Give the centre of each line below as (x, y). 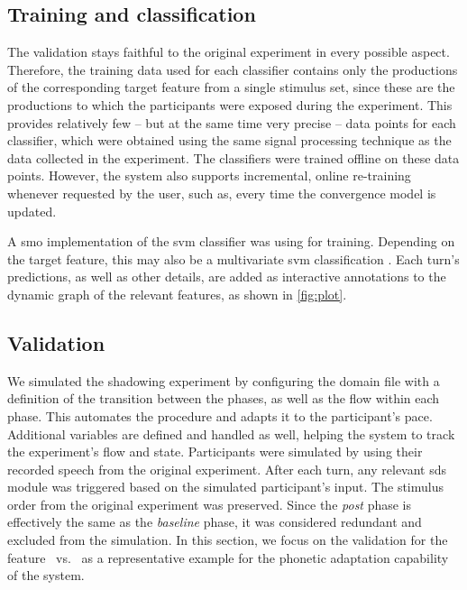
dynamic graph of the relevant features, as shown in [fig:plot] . (177, 294)
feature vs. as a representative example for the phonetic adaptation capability (228, 557)
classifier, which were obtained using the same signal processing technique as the (229, 140)
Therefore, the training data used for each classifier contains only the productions (233, 69)
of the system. (46, 575)
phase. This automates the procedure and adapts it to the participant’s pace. (220, 415)
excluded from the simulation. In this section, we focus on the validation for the (228, 540)
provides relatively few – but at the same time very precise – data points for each (232, 122)
